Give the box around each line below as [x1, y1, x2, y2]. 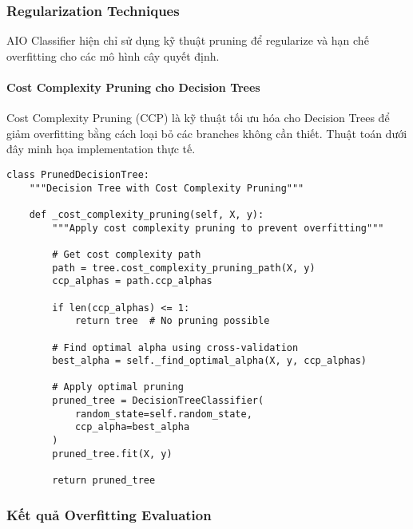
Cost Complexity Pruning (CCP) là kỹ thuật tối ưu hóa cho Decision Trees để [6, 109, 390, 126]
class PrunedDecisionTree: [6, 168, 149, 180]
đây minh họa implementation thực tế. [6, 140, 196, 157]
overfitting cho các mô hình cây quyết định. [6, 47, 220, 64]
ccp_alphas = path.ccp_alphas [52, 275, 212, 287]
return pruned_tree [52, 475, 156, 487]
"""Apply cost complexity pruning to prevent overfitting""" [52, 222, 384, 234]
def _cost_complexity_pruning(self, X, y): [29, 208, 264, 220]
